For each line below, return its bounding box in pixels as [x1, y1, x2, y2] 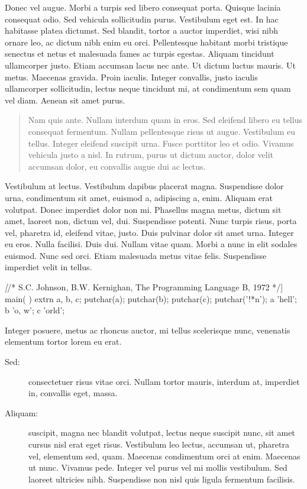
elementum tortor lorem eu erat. [5, 335, 122, 348]
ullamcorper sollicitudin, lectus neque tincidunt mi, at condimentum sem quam [5, 82, 291, 95]
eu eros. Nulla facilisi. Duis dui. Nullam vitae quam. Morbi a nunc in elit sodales [5, 238, 298, 250]
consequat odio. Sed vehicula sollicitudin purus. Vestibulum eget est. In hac [5, 12, 279, 25]
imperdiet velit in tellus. [5, 261, 92, 273]
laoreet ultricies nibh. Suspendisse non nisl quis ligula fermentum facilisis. [28, 472, 295, 485]
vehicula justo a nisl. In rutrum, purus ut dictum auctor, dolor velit [28, 148, 274, 161]
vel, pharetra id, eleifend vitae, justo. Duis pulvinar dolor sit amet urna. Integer [5, 226, 294, 238]
